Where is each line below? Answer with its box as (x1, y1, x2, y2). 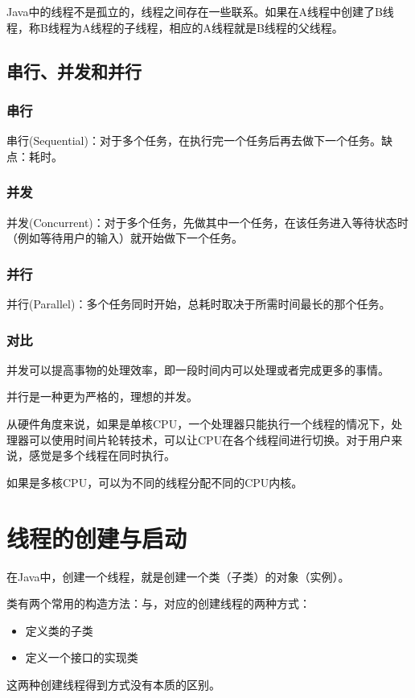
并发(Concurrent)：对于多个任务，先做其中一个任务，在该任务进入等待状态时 (6, 213, 409, 230)
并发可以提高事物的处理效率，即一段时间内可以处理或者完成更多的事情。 (6, 361, 389, 378)
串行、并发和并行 (6, 58, 142, 83)
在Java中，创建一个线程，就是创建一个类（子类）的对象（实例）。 (6, 568, 350, 584)
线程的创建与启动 (6, 521, 187, 554)
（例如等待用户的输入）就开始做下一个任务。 (6, 229, 243, 246)
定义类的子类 (25, 622, 93, 638)
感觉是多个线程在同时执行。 (28, 447, 175, 464)
